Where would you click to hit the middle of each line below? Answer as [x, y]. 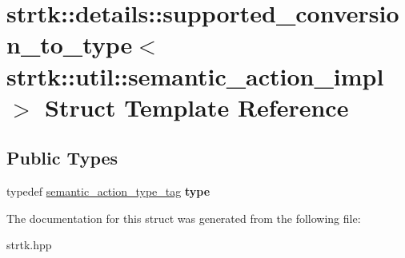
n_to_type [70, 44]
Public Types [62, 158]
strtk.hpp [29, 245]
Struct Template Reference [197, 107]
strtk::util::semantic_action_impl [195, 75]
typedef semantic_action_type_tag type [108, 191]
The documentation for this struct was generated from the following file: [184, 218]
